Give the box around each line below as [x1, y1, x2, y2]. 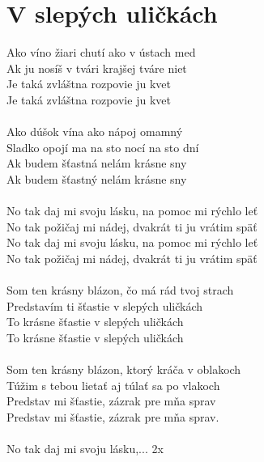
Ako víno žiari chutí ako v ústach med [6, 44, 196, 61]
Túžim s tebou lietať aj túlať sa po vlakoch [6, 376, 220, 393]
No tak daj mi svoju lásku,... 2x [6, 439, 164, 456]
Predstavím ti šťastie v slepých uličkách [6, 297, 203, 314]
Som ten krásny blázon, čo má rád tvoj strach [6, 282, 234, 299]
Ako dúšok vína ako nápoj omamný [6, 123, 183, 140]
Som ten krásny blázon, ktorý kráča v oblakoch [6, 361, 241, 377]
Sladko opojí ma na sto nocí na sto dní [6, 138, 199, 155]
